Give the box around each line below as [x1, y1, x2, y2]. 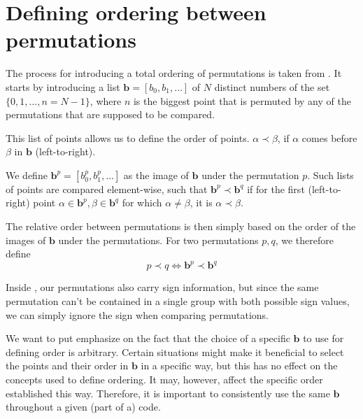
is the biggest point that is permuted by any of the [133, 93, 351, 108]
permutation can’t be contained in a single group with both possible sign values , [6, 293, 350, 308]
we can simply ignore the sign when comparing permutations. [6, 307, 269, 322]
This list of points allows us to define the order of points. [6, 130, 250, 145]
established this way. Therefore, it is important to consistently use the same [6, 385, 330, 400]
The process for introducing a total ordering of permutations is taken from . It [6, 66, 342, 80]
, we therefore [275, 232, 334, 247]
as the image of [123, 167, 189, 182]
